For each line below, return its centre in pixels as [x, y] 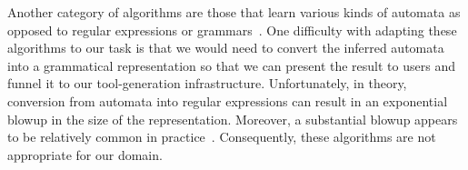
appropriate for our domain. [85, 154]
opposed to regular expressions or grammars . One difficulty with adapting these [232, 30]
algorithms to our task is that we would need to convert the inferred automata [226, 48]
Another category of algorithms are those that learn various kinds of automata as [234, 12]
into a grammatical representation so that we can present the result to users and [231, 65]
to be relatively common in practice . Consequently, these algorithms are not [222, 137]
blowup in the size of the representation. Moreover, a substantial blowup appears [233, 119]
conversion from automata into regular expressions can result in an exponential [228, 100]
